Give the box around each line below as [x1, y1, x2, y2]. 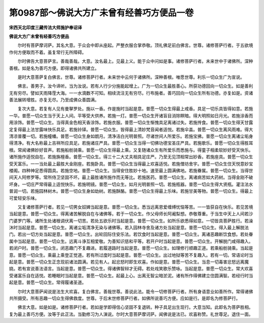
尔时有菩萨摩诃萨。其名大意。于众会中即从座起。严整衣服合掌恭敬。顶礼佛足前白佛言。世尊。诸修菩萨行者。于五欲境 [17, 42, 253, 49]
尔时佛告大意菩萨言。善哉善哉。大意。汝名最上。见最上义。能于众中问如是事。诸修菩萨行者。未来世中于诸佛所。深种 [17, 58, 253, 64]
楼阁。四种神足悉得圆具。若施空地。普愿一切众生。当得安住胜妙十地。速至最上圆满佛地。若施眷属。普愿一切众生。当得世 [9, 167, 253, 174]
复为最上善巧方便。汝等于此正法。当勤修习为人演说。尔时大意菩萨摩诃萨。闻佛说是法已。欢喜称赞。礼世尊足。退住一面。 [9, 311, 253, 317]
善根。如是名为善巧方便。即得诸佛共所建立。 [9, 65, 99, 71]
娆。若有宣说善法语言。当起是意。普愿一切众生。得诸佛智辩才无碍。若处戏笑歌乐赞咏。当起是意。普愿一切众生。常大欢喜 [9, 266, 253, 272]
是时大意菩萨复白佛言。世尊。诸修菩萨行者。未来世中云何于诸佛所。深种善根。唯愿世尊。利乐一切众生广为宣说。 [17, 74, 244, 80]
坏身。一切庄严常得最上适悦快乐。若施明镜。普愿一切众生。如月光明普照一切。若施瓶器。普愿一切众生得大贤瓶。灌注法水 [9, 181, 253, 187]
